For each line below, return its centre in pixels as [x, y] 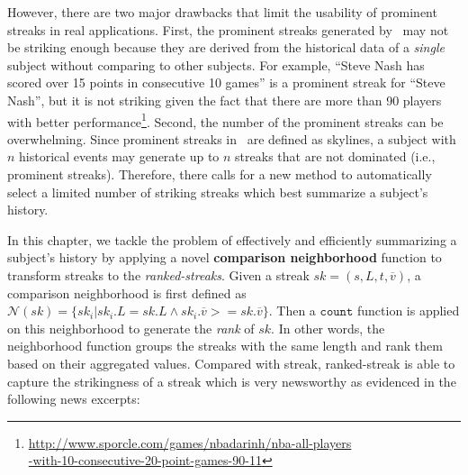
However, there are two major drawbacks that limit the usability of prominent [222, 12]
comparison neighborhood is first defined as [127, 292]
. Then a [292, 311]
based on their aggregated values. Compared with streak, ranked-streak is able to [231, 363]
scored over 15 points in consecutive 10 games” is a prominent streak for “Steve [226, 82]
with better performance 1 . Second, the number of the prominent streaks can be [225, 120]
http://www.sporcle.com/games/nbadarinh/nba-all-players [190, 442]
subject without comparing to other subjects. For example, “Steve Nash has [216, 64]
